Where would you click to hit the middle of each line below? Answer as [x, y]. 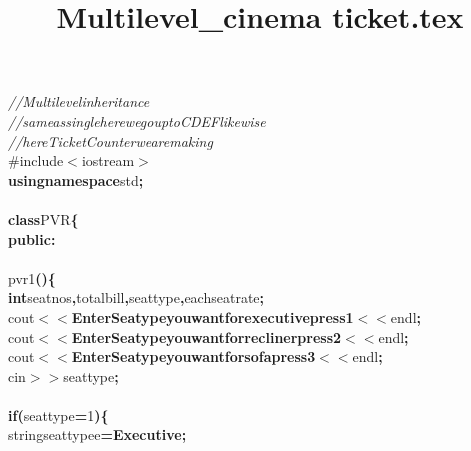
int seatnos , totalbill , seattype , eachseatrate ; [136, 297]
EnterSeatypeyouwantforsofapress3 [193, 356]
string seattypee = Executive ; [97, 434]
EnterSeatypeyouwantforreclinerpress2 [206, 336]
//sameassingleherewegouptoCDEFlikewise [137, 120]
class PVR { [43, 218]
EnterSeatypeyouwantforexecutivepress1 [212, 316]
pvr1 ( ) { [32, 277]
